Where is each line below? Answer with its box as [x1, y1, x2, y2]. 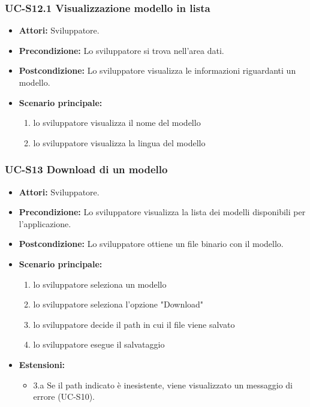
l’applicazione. [19, 217, 71, 230]
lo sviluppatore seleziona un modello [33, 278, 167, 290]
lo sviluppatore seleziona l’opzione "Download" [33, 298, 204, 310]
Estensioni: [19, 358, 65, 370]
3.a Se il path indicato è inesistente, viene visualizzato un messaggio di [33, 378, 293, 391]
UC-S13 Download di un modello [5, 162, 168, 177]
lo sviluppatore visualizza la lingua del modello [33, 136, 206, 149]
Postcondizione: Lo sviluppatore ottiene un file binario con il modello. [19, 237, 284, 250]
